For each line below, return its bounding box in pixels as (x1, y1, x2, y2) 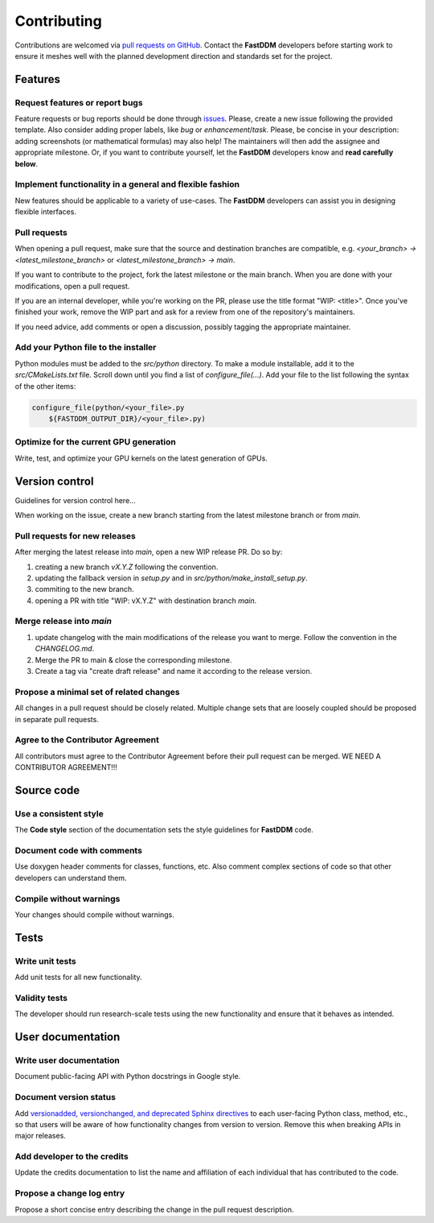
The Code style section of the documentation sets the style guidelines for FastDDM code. (14, 825, 313, 835)
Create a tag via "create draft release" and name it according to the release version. (35, 667, 313, 676)
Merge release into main (14, 616, 113, 627)
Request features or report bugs (14, 97, 144, 108)
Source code (14, 783, 80, 797)
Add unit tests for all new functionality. (14, 973, 142, 982)
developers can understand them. (14, 873, 128, 882)
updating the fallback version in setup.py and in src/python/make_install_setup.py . (35, 572, 309, 583)
